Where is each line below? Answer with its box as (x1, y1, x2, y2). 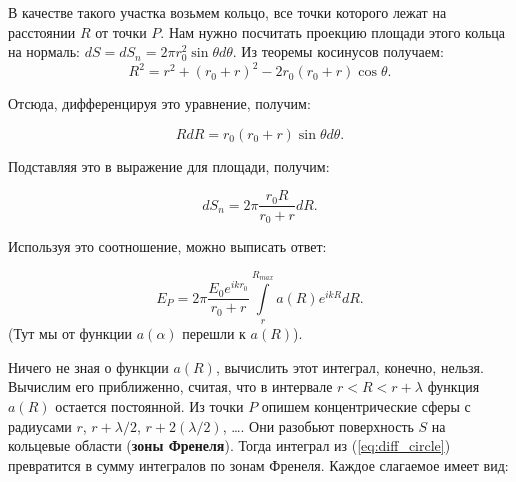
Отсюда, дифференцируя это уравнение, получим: (8, 93, 311, 114)
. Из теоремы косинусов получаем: (232, 41, 444, 62)
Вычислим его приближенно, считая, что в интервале (8, 376, 333, 397)
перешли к (182, 323, 246, 344)
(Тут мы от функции (8, 323, 133, 344)
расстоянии (8, 21, 76, 42)
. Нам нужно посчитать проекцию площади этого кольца (160, 21, 506, 42)
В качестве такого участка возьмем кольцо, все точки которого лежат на (8, 2, 447, 22)
